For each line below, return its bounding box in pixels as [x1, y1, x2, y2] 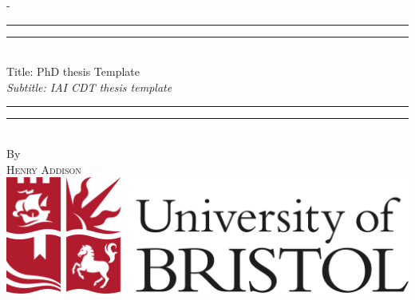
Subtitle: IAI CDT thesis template [6, 78, 172, 95]
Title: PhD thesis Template [6, 63, 140, 80]
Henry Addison [6, 160, 81, 177]
